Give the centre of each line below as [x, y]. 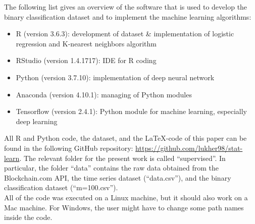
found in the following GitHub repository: [69, 148]
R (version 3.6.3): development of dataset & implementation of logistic [125, 34]
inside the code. [28, 217]
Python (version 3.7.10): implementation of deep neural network [115, 77]
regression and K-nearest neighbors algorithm [86, 43]
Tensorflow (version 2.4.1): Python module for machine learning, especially [131, 111]
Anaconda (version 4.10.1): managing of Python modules [104, 94]
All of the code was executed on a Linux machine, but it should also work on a [126, 197]
